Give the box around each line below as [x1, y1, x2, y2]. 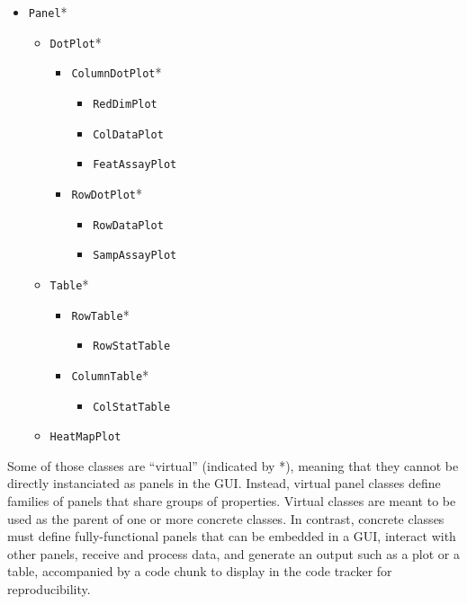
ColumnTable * [71, 365, 149, 384]
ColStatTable [93, 400, 171, 413]
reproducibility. [7, 580, 91, 598]
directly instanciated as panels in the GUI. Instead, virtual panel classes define [7, 474, 441, 493]
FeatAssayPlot [93, 158, 177, 172]
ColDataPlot [93, 128, 164, 141]
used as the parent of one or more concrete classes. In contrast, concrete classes [7, 509, 445, 528]
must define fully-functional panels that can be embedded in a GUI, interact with [7, 527, 456, 546]
